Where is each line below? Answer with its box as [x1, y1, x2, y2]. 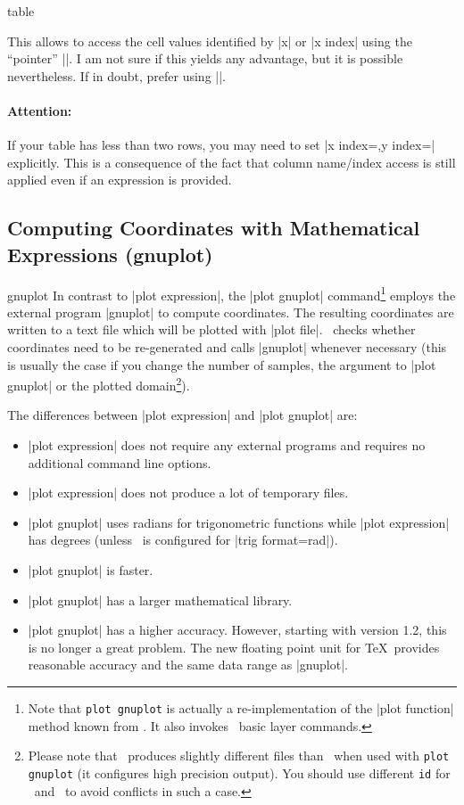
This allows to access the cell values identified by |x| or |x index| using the [7, 31, 412, 50]
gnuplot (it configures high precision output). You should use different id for [28, 763, 451, 782]
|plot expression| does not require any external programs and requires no [28, 436, 426, 455]
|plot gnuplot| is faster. [28, 560, 153, 579]
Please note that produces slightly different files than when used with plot [28, 746, 450, 765]
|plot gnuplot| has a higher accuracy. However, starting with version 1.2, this [28, 620, 447, 639]
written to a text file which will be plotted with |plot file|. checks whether [7, 320, 416, 339]
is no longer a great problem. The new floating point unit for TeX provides [28, 637, 440, 656]
